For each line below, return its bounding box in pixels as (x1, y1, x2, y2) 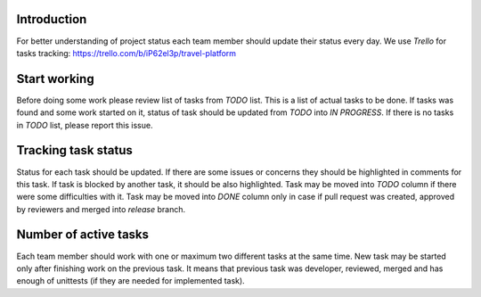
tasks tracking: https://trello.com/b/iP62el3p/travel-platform (16, 47, 236, 58)
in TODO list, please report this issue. (16, 120, 153, 130)
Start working (16, 71, 94, 87)
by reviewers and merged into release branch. (16, 203, 186, 214)
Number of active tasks (16, 227, 150, 243)
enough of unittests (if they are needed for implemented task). (16, 276, 245, 286)
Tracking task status (16, 143, 134, 158)
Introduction (16, 12, 87, 27)
